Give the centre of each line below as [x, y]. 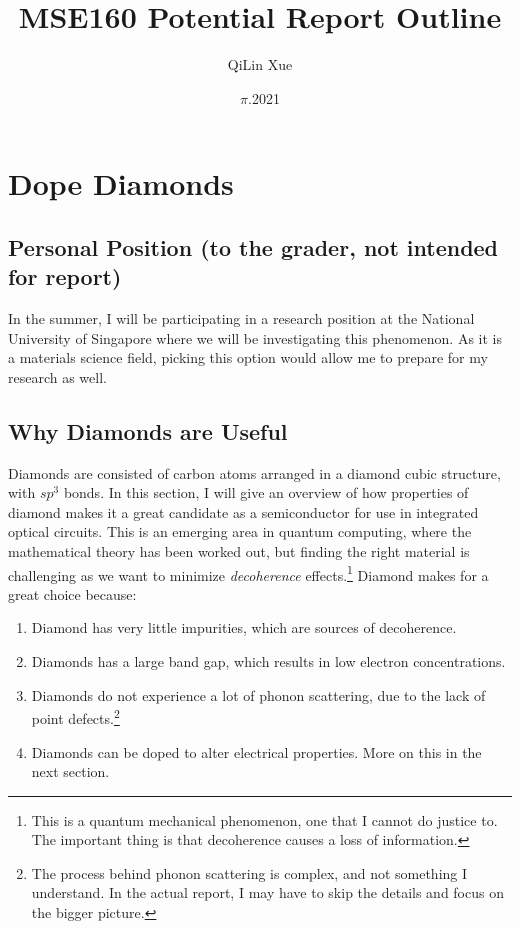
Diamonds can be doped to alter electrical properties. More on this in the [256, 751]
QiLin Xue [260, 64]
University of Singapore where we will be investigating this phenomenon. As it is [255, 337]
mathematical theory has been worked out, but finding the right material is [239, 551]
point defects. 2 [75, 716]
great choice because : [72, 593]
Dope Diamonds [121, 183]
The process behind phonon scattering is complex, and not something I [249, 872]
